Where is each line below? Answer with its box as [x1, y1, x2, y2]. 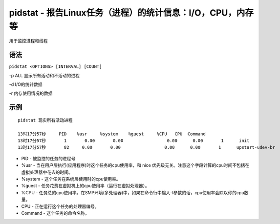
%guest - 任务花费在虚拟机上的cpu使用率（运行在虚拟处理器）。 [21, 183, 150, 189]
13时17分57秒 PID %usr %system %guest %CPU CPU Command [18, 131, 206, 137]
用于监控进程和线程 [9, 38, 48, 44]
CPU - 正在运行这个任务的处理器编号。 [21, 203, 99, 209]
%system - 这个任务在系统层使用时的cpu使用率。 [21, 176, 121, 182]
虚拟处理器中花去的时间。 [21, 169, 73, 175]
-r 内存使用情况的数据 [9, 90, 53, 96]
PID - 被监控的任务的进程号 [21, 155, 76, 161]
